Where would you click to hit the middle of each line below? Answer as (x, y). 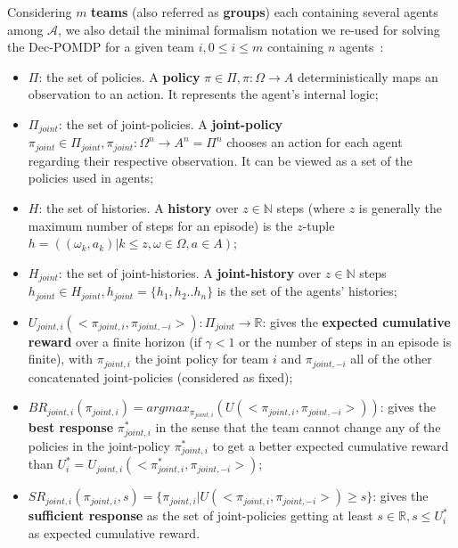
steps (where (311, 208)
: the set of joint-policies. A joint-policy (171, 123)
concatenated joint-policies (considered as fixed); (160, 376)
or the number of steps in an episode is (345, 341)
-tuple (319, 225)
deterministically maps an (368, 76)
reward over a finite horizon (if (114, 341)
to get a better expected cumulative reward (331, 445)
